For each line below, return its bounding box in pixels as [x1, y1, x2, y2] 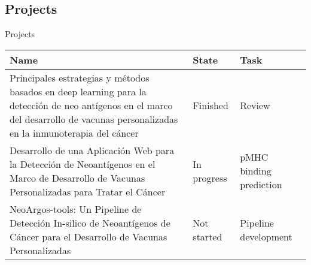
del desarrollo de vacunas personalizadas [10, 112, 178, 126]
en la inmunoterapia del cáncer [10, 125, 139, 140]
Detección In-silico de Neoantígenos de [10, 215, 170, 230]
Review [240, 98, 270, 112]
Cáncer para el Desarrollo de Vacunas [10, 229, 167, 243]
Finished [193, 98, 228, 112]
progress [193, 170, 227, 185]
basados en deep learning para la [10, 84, 147, 98]
